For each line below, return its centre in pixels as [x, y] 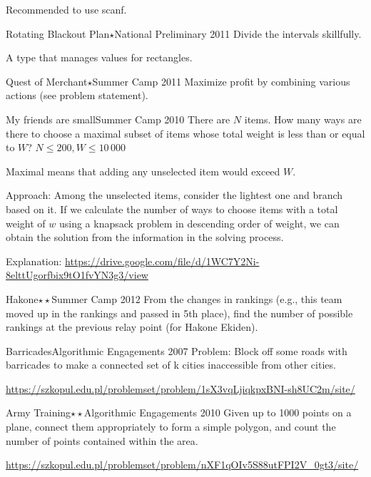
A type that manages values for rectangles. [99, 57]
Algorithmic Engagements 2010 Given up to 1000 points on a [218, 412]
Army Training [39, 412]
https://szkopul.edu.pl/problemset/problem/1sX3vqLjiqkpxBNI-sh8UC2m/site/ [181, 388]
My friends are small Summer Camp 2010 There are [118, 119]
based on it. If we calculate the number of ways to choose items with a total [172, 209]
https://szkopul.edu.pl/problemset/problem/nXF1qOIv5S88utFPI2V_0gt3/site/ [182, 465]
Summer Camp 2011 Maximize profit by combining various [221, 81]
